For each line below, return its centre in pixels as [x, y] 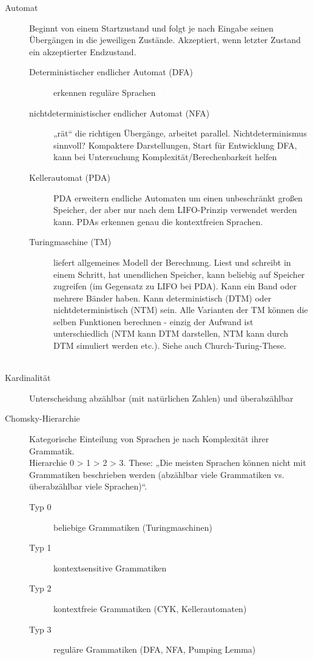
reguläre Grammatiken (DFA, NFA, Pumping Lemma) [155, 649]
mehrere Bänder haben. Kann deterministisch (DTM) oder [163, 298]
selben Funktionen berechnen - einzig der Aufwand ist [153, 321]
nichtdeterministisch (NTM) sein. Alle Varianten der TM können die [181, 310]
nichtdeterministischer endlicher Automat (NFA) [119, 113]
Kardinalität [28, 378]
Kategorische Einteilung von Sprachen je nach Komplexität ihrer [149, 439]
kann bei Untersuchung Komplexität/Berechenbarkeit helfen [165, 157]
